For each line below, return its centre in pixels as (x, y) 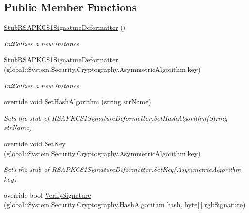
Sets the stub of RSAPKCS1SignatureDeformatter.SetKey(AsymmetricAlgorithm (123, 169)
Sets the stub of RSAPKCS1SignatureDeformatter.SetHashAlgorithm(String (116, 118)
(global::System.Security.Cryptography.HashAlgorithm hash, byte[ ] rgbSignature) (125, 204)
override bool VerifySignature (47, 195)
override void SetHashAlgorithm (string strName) (78, 102)
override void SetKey (35, 143)
